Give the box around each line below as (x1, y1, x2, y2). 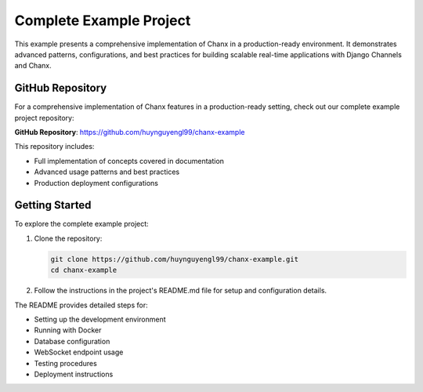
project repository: (14, 113, 74, 122)
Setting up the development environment (34, 314, 166, 325)
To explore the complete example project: (14, 220, 149, 229)
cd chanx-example (50, 266, 117, 274)
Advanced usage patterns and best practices (34, 167, 180, 176)
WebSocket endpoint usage (34, 347, 124, 357)
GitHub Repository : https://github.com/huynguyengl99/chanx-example (14, 128, 245, 137)
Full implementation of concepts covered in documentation (34, 156, 225, 165)
